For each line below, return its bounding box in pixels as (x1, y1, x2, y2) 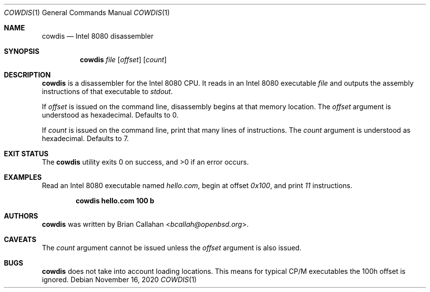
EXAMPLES (4, 173, 42, 181)
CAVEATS (4, 235, 36, 243)
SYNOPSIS (4, 47, 40, 55)
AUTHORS (4, 212, 38, 220)
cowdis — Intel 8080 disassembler (42, 32, 154, 40)
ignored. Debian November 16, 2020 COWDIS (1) (42, 275, 197, 284)
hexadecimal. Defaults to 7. (42, 134, 129, 143)
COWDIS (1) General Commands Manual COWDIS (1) (4, 8, 170, 17)
